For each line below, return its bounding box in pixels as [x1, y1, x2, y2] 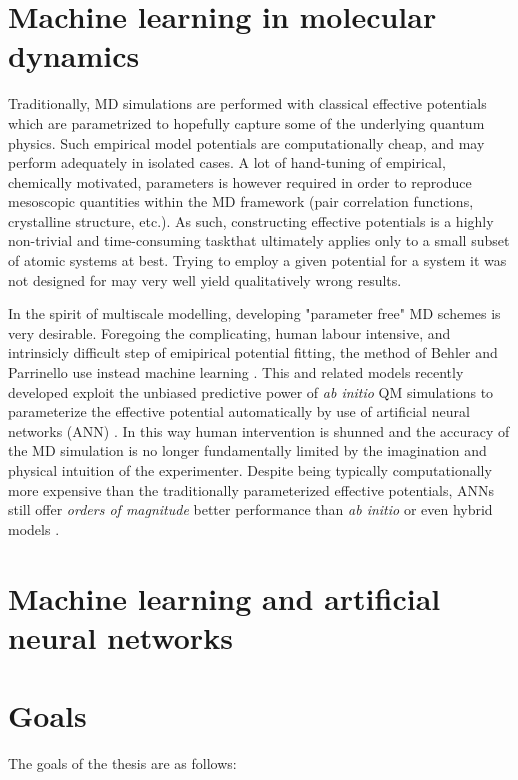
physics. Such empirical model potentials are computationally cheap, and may [8, 132, 485, 153]
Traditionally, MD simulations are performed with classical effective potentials [8, 93, 487, 114]
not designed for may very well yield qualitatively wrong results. [8, 269, 402, 290]
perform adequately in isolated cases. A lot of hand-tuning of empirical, [8, 152, 446, 173]
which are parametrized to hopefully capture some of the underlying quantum [8, 112, 485, 133]
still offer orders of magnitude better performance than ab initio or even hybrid [8, 499, 493, 520]
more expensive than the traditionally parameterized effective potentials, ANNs [8, 479, 495, 500]
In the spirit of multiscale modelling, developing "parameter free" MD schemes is [8, 303, 501, 324]
